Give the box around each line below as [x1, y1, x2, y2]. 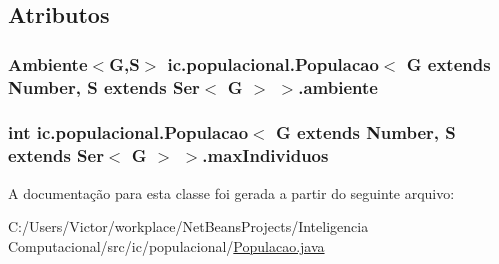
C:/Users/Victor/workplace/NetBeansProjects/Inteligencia [8, 216, 369, 237]
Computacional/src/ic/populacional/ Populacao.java [8, 235, 325, 256]
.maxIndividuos [202, 143, 329, 168]
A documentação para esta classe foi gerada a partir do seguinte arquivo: [8, 182, 455, 203]
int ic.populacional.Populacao [8, 120, 249, 145]
